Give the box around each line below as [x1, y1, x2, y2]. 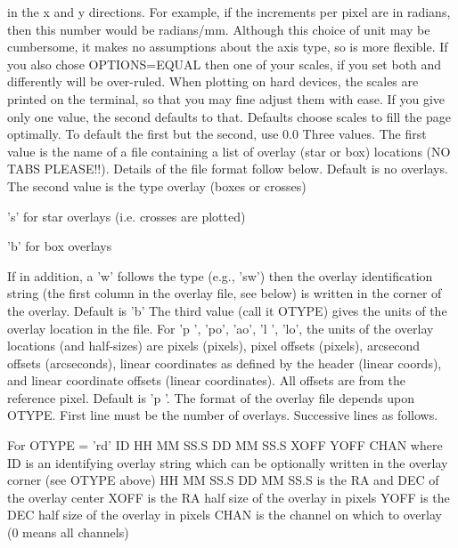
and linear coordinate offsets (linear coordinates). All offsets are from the [7, 371, 406, 390]
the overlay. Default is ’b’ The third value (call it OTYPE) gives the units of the [7, 301, 447, 319]
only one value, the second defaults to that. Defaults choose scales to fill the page [7, 107, 452, 125]
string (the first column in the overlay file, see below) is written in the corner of [7, 284, 442, 302]
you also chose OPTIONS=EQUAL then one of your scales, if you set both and [7, 54, 442, 73]
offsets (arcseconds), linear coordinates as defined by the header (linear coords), [7, 353, 442, 372]
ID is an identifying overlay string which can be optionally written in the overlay [7, 453, 448, 471]
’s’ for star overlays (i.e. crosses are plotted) [7, 206, 246, 225]
